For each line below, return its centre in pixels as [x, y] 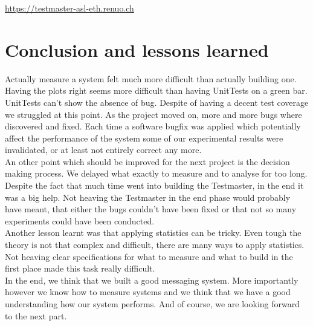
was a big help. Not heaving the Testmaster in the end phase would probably [148, 197]
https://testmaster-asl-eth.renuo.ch [69, 8]
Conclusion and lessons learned [137, 49]
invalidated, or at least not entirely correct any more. [103, 150]
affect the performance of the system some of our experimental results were [144, 138]
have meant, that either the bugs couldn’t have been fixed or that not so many [151, 209]
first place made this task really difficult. [80, 268]
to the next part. [36, 315]
